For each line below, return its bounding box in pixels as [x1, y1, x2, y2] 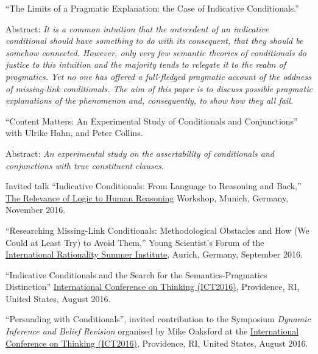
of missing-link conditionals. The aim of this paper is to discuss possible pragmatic [5, 82, 313, 95]
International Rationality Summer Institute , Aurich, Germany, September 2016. [5, 248, 303, 261]
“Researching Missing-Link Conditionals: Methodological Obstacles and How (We [5, 223, 309, 236]
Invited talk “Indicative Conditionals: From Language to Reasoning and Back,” [5, 179, 302, 192]
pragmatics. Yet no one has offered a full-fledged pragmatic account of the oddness [5, 70, 311, 82]
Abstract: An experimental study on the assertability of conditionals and [5, 146, 274, 159]
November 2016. [5, 203, 66, 216]
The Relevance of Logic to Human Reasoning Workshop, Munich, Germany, [5, 191, 289, 204]
